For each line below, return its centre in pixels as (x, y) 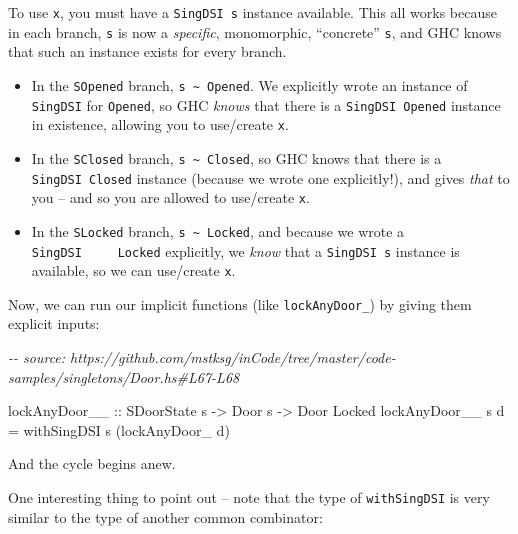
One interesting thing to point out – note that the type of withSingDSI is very (249, 497)
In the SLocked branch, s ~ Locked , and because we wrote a (218, 230)
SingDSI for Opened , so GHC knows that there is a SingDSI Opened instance (266, 104)
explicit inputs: (54, 323)
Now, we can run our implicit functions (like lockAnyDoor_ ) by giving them (240, 303)
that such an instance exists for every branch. (147, 51)
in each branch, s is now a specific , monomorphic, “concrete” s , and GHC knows (255, 31)
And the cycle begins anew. (92, 463)
